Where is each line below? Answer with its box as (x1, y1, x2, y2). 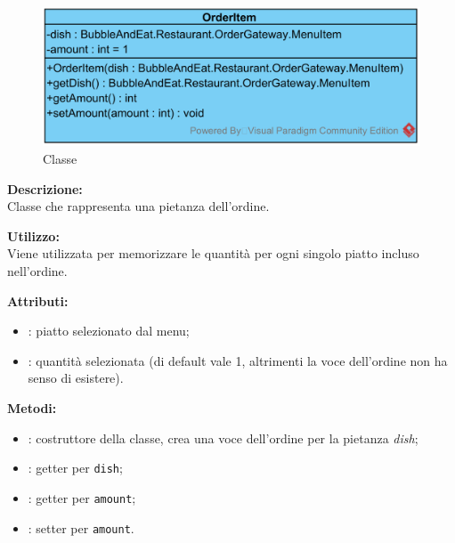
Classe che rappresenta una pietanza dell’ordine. (7, 197, 270, 215)
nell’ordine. (7, 262, 68, 280)
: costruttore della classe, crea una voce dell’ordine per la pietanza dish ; (28, 428, 418, 447)
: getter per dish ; (28, 458, 123, 477)
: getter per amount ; (28, 488, 136, 507)
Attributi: (7, 291, 69, 310)
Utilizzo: (7, 226, 60, 245)
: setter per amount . (28, 518, 134, 537)
